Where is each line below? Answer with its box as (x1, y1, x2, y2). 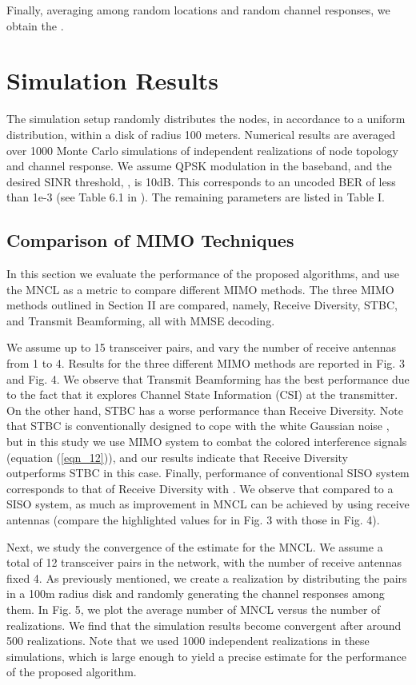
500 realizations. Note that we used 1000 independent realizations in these (6, 632, 370, 649)
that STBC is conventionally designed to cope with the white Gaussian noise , (6, 417, 390, 434)
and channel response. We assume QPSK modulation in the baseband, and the (6, 157, 392, 174)
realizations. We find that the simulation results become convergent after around (6, 616, 402, 633)
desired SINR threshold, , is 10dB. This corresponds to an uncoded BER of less (6, 173, 396, 189)
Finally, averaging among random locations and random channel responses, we (6, 2, 390, 18)
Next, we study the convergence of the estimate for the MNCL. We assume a (6, 538, 383, 555)
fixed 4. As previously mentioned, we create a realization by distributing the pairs (6, 569, 407, 586)
